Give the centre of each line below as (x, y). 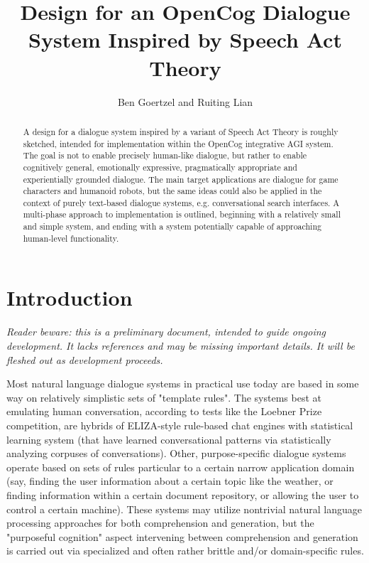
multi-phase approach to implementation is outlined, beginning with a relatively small (182, 214)
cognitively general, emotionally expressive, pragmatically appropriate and (160, 167)
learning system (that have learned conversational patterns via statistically (169, 439)
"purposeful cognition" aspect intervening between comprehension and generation (182, 536)
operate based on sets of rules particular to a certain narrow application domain (181, 467)
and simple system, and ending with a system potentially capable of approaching (172, 226)
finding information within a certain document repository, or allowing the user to (183, 494)
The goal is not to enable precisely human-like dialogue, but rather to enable (165, 155)
